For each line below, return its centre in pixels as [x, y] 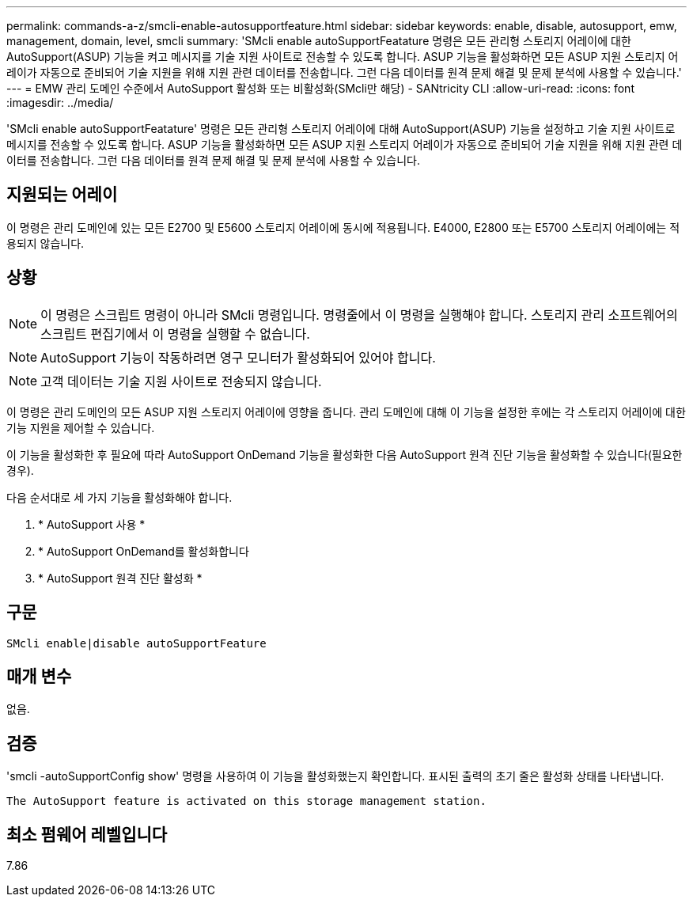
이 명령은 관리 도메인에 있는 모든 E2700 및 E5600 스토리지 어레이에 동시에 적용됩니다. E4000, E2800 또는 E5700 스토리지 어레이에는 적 [343, 227]
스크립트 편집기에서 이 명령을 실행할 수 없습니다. [175, 334]
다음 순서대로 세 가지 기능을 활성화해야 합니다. [119, 497]
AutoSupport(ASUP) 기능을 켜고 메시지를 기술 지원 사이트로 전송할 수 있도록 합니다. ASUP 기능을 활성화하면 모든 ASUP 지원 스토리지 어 [343, 57]
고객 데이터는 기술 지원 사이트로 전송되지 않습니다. [181, 381]
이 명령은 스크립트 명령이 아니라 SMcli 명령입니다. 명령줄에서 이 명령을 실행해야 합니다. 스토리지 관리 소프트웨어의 [359, 315]
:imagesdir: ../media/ [60, 102]
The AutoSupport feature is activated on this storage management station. [246, 801]
